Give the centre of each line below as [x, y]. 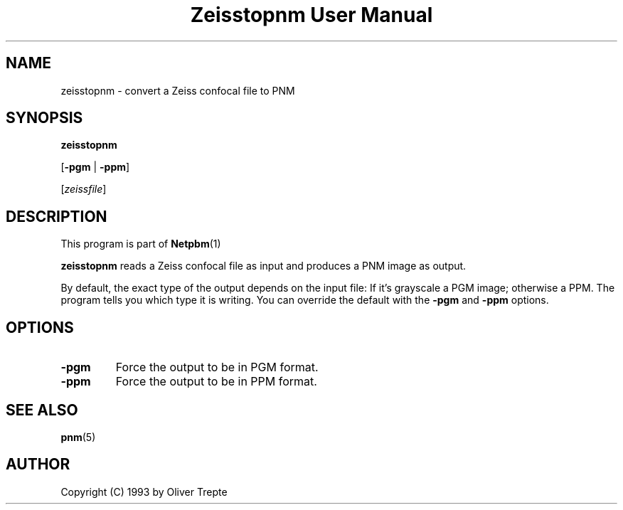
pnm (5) [78, 437]
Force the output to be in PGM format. [217, 367]
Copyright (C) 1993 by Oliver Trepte [144, 492]
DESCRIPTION [57, 216]
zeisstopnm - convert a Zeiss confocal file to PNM [178, 90]
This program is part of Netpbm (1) [141, 244]
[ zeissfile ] [84, 189]
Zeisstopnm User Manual [311, 15]
